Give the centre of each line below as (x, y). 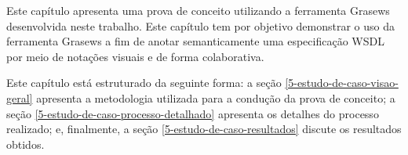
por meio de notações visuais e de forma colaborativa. (135, 56)
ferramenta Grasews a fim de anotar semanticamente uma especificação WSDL (195, 41)
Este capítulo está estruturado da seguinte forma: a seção (144, 83)
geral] (20, 97)
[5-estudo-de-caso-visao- (342, 83)
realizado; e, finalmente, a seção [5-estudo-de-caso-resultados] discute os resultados (204, 129)
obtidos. (25, 144)
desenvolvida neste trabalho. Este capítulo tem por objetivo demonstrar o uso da (201, 25)
